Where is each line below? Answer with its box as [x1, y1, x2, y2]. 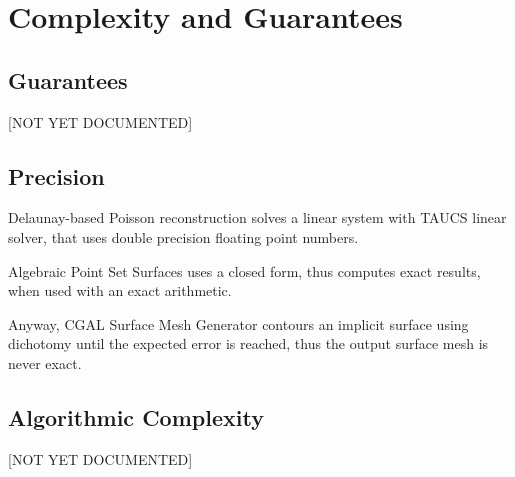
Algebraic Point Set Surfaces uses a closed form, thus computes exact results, [8, 260, 481, 281]
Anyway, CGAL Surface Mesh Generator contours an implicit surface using [8, 313, 469, 334]
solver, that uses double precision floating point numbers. [8, 226, 359, 247]
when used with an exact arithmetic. [8, 280, 232, 301]
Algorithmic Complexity [8, 401, 264, 432]
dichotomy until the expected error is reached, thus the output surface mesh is [8, 333, 489, 354]
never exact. [8, 352, 82, 373]
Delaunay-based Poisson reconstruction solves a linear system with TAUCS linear [8, 207, 507, 228]
